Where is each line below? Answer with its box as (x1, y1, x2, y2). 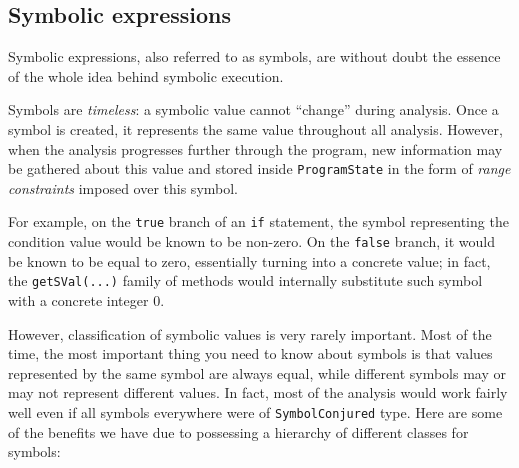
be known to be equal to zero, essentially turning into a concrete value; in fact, (8, 250, 491, 271)
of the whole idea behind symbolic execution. (8, 65, 284, 86)
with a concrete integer (8, 289, 149, 310)
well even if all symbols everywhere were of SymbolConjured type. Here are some (8, 401, 503, 422)
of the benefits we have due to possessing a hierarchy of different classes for (8, 421, 469, 442)
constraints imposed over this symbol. (8, 177, 238, 198)
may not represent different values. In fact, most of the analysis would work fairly (8, 382, 508, 403)
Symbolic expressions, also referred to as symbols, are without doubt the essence (8, 46, 501, 67)
